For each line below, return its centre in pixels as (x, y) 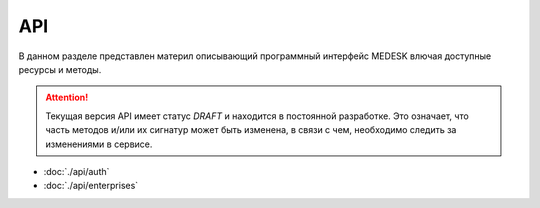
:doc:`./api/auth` (76, 171)
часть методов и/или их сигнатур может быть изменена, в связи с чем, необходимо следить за (251, 130)
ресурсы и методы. (60, 69)
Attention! (67, 97)
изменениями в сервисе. (99, 144)
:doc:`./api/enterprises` (91, 186)
